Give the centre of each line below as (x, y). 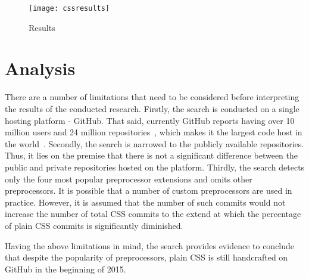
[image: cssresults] (69, 8)
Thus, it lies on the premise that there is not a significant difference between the (152, 155)
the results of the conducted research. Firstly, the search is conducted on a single (152, 108)
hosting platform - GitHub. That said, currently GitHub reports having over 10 (150, 120)
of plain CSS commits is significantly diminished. (94, 225)
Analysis (40, 68)
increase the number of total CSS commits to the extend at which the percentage (153, 214)
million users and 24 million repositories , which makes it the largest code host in (154, 132)
